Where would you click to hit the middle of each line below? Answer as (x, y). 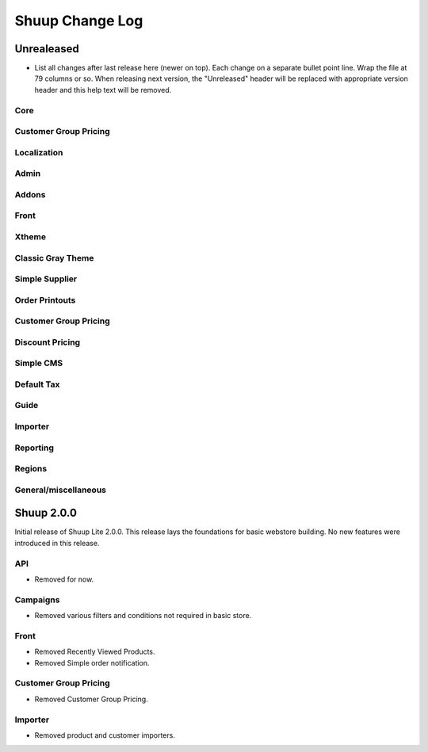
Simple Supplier (46, 279)
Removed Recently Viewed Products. (95, 652)
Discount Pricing (48, 342)
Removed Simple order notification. (92, 662)
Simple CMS (39, 363)
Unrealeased (47, 49)
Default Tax (37, 384)
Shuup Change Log (79, 21)
